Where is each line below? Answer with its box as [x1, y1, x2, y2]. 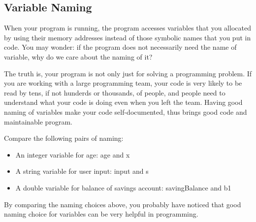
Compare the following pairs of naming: [4, 133, 124, 143]
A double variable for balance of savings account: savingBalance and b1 [15, 182, 231, 192]
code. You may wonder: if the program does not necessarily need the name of [4, 42, 237, 52]
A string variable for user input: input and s [15, 166, 149, 176]
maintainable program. [4, 116, 72, 127]
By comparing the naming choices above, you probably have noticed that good [4, 199, 241, 209]
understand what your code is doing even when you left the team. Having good [4, 97, 243, 107]
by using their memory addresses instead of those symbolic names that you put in [4, 32, 251, 42]
